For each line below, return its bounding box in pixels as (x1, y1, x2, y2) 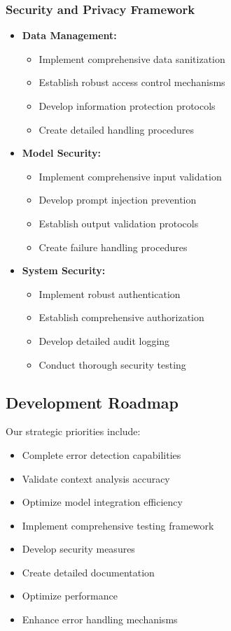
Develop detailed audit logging (38, 333, 170, 348)
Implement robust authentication (38, 286, 181, 301)
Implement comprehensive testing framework (22, 518, 214, 532)
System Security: (22, 263, 106, 278)
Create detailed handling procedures (38, 122, 195, 136)
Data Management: (22, 28, 117, 43)
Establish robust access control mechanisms (38, 75, 225, 90)
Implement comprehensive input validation (38, 169, 222, 183)
